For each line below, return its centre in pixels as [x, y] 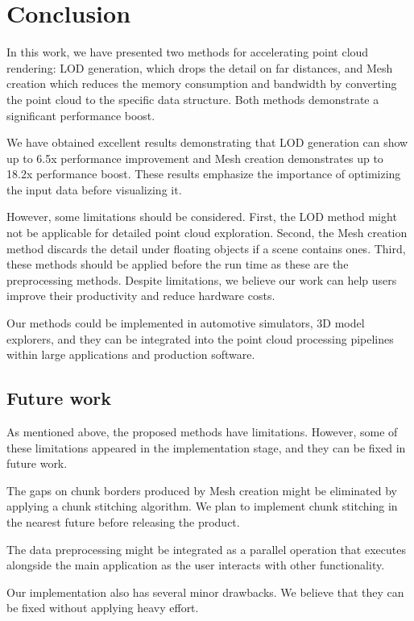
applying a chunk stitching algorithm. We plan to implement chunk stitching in [202, 506]
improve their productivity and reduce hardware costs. [141, 296]
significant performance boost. [81, 115]
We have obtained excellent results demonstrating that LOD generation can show [207, 142]
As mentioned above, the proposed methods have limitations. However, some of [202, 432]
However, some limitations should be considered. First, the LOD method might [202, 217]
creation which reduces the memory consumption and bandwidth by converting [202, 83]
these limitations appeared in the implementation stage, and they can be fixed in [206, 447]
